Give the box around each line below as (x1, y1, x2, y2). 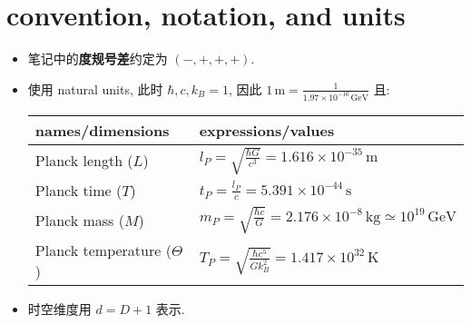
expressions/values (199, 119, 335, 141)
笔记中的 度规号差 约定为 (27, 49, 168, 68)
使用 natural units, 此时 (27, 79, 163, 98)
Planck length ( (34, 150, 133, 172)
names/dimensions (34, 119, 170, 141)
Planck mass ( (34, 210, 124, 231)
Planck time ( (34, 180, 123, 201)
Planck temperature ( (34, 239, 172, 260)
